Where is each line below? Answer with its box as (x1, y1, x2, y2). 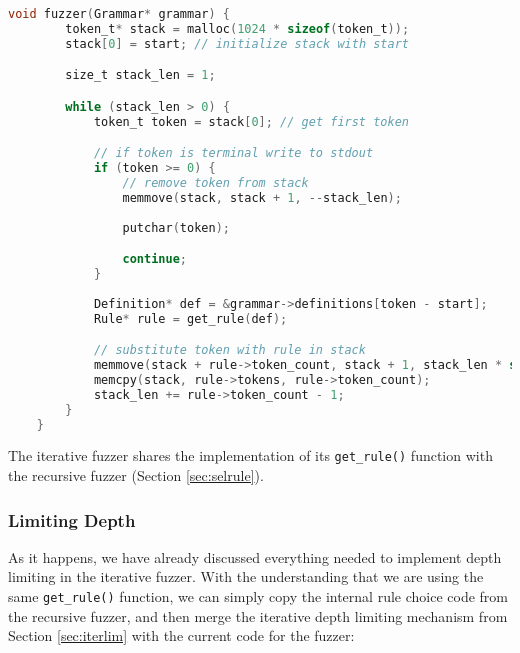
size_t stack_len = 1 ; (65, 68, 216, 83)
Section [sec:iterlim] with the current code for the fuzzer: (8, 625, 355, 646)
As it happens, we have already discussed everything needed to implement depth (8, 546, 502, 567)
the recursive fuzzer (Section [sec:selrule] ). (8, 465, 264, 486)
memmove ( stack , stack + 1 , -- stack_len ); (122, 190, 402, 205)
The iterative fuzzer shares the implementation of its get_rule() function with (8, 445, 493, 466)
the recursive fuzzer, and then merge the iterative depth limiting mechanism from (8, 605, 508, 626)
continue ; (122, 252, 187, 267)
